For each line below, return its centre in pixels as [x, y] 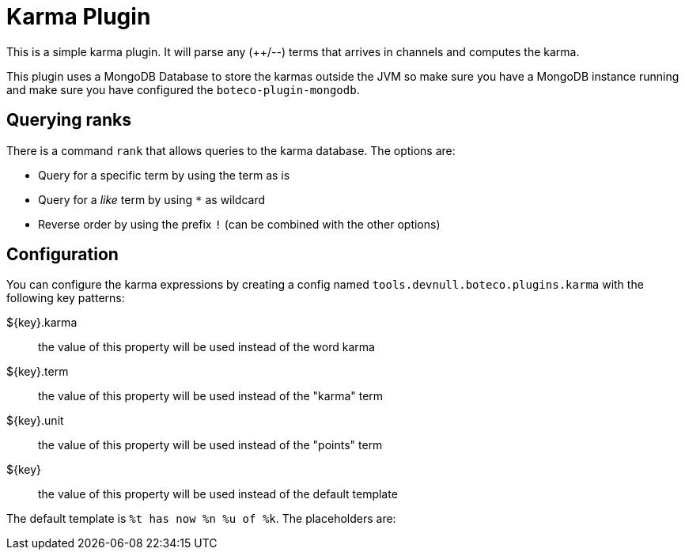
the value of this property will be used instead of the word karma [206, 347]
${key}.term [38, 372]
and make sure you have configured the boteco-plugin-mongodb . [183, 89]
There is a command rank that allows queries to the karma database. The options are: [231, 150]
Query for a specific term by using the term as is [164, 175]
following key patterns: [66, 298]
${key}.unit [35, 421]
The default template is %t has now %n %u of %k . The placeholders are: [201, 519]
